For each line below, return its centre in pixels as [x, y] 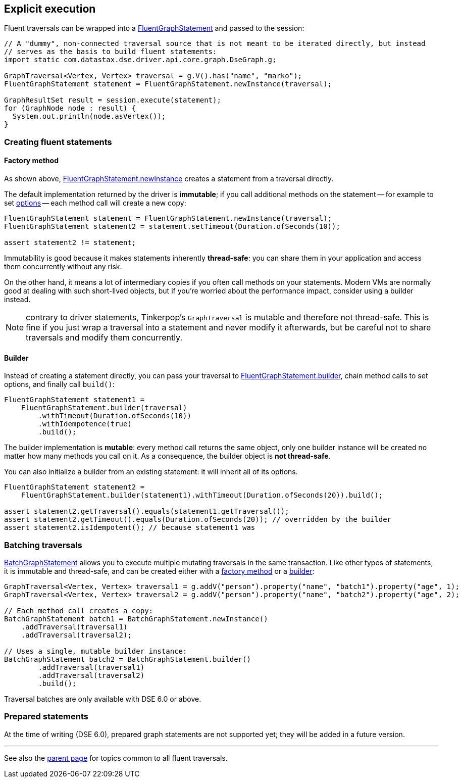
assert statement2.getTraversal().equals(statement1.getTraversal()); [147, 511]
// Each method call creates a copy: [79, 610]
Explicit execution [50, 9]
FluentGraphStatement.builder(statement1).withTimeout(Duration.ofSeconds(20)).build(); [202, 495]
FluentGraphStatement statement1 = [74, 400]
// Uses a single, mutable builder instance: [96, 651]
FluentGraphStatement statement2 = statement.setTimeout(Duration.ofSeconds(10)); [172, 227]
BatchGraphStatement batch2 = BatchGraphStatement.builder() [127, 659]
